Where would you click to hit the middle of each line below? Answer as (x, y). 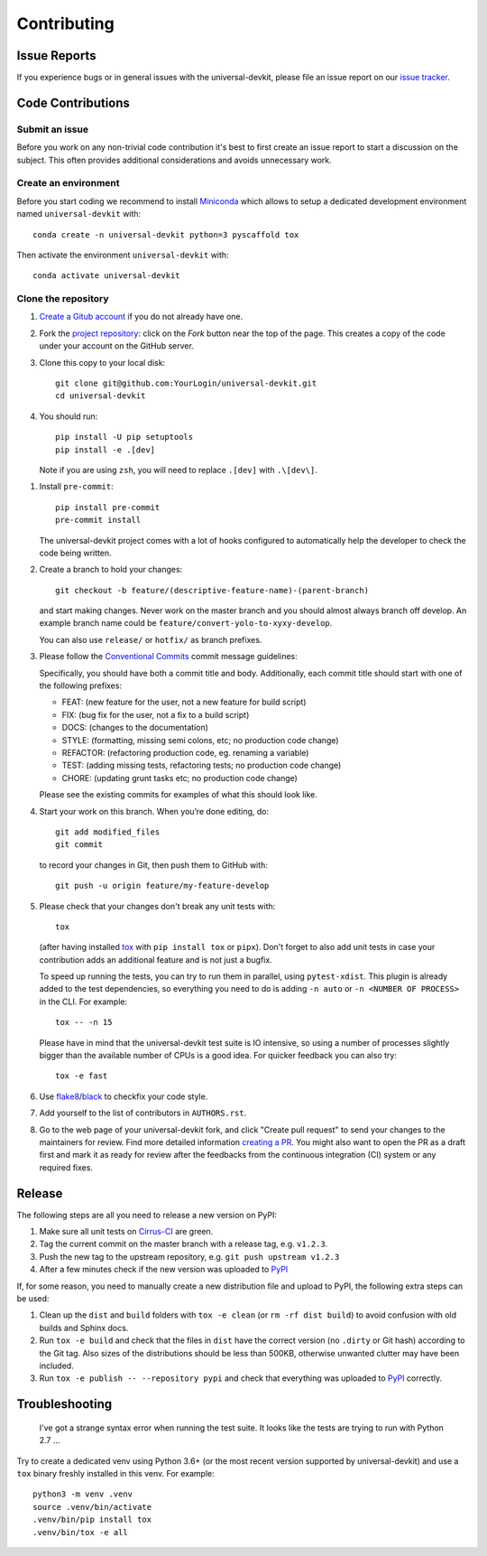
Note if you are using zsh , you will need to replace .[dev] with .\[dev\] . (178, 470)
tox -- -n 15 (84, 1022)
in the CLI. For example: (83, 1002)
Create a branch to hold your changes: (111, 570)
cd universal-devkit (101, 396)
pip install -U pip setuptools (124, 437)
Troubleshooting (64, 1404)
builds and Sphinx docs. (84, 1328)
